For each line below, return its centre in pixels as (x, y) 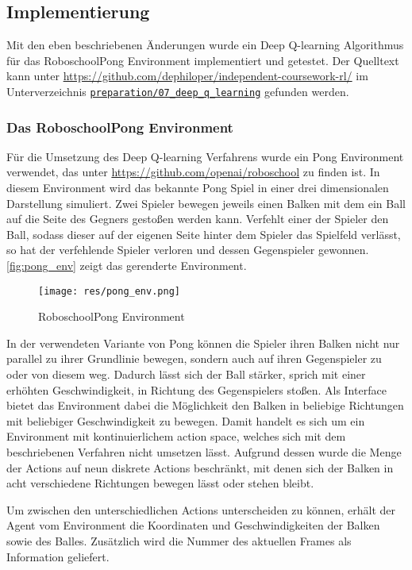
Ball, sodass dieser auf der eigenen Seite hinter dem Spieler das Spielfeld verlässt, (204, 234)
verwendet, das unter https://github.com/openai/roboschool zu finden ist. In (193, 172)
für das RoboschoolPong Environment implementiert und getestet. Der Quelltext (203, 60)
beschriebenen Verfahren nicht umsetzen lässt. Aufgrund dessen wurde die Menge (204, 452)
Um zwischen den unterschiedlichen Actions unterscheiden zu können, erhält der (201, 509)
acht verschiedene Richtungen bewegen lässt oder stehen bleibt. (160, 483)
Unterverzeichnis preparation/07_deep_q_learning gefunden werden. (178, 91)
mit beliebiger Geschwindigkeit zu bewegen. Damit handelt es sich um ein (186, 420)
